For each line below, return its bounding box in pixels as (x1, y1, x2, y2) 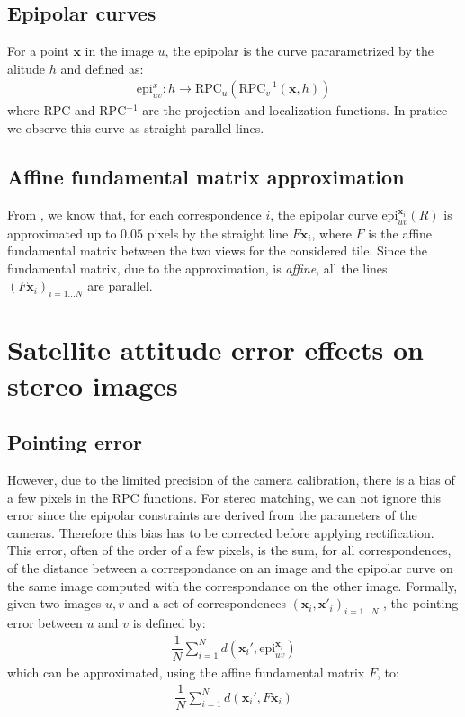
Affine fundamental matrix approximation (7, 163, 405, 190)
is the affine (368, 223, 433, 242)
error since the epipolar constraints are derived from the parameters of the (7, 506, 417, 524)
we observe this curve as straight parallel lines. (7, 119, 264, 138)
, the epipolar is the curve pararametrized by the (165, 41, 434, 60)
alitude (7, 58, 46, 77)
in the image (85, 41, 154, 60)
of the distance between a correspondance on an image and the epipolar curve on (7, 558, 453, 577)
